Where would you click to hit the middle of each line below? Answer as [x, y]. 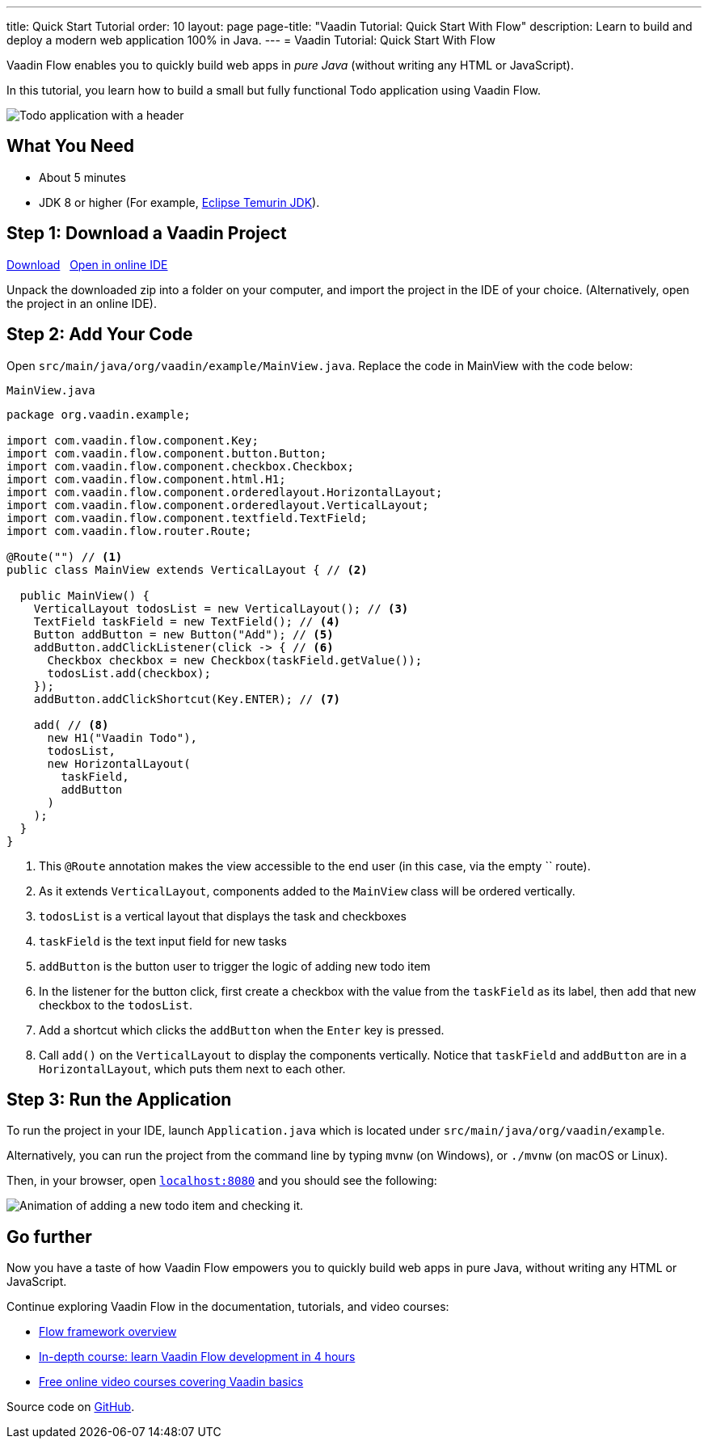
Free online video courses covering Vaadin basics [171, 1382]
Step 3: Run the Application [119, 1099]
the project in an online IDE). [82, 303]
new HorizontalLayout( [119, 763]
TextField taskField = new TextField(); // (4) [187, 621]
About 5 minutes [82, 177]
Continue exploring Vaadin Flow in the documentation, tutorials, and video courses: [228, 1307]
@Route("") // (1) [65, 556]
